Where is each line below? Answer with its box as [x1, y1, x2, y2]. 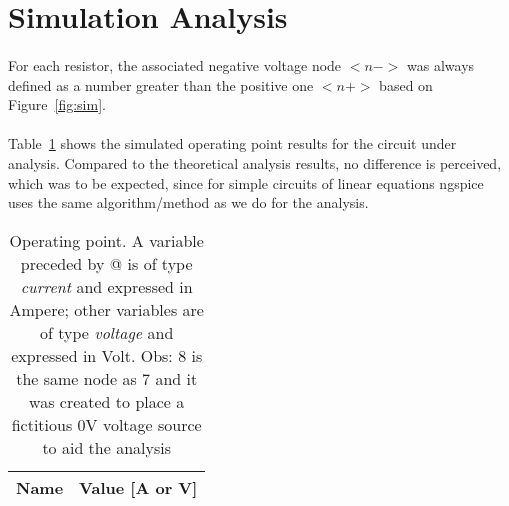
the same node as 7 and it [16, 366, 198, 390]
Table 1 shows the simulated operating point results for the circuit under [8, 133, 457, 154]
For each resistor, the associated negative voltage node [8, 54, 342, 75]
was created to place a [29, 389, 185, 413]
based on [379, 74, 433, 95]
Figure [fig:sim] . [8, 94, 106, 115]
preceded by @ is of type [20, 251, 193, 275]
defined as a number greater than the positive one [8, 74, 314, 95]
